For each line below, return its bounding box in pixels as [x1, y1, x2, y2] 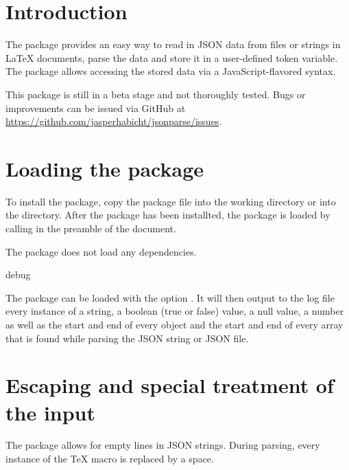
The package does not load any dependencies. [5, 244, 197, 258]
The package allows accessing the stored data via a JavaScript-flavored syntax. [5, 64, 336, 78]
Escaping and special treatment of [5, 371, 334, 399]
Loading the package [5, 154, 204, 182]
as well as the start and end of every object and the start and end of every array [5, 317, 344, 331]
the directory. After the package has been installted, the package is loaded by [5, 208, 330, 222]
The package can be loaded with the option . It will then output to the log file [5, 290, 335, 304]
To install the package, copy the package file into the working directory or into [5, 194, 336, 208]
